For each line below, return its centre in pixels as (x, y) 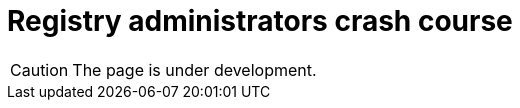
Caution (39, 69)
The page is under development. (194, 69)
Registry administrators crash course (260, 21)
